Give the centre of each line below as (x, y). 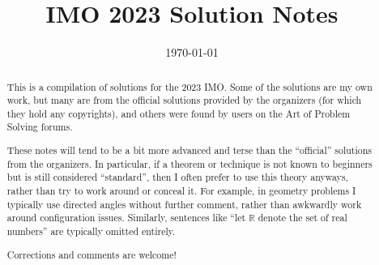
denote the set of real (302, 218)
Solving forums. (40, 127)
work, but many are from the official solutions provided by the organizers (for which (184, 100)
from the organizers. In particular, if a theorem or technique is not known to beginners (189, 163)
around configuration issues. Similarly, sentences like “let (126, 218)
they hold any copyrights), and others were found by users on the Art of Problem (179, 113)
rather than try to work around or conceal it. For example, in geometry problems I (181, 190)
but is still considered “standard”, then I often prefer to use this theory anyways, (177, 177)
